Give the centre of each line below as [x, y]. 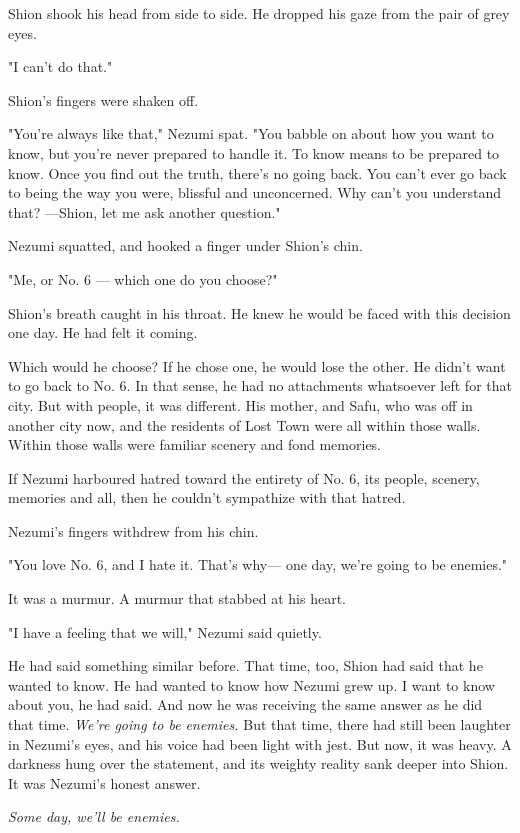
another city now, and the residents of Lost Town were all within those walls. [244, 424]
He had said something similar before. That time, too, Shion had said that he [245, 665]
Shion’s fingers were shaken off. [103, 99]
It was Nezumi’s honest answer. [104, 782]
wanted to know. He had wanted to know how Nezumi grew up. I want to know [251, 684]
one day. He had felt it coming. [103, 332]
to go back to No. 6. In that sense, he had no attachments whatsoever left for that [260, 385]
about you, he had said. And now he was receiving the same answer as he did [245, 704]
